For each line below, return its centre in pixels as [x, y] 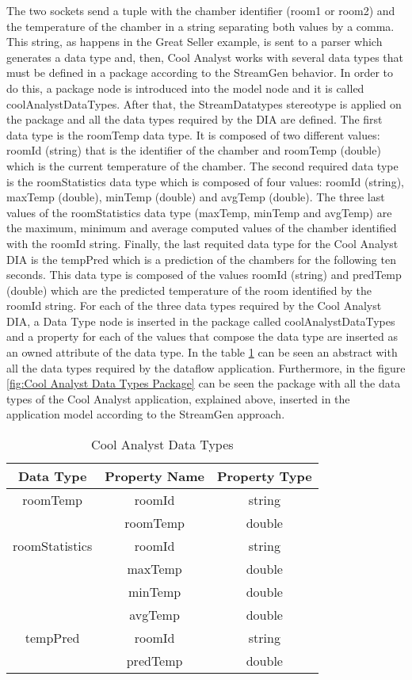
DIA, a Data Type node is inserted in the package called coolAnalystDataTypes [201, 321]
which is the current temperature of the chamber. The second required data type [202, 165]
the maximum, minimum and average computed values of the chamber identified [202, 228]
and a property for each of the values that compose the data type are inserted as [202, 336]
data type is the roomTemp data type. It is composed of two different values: [193, 134]
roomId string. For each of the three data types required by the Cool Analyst [194, 306]
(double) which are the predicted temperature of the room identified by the [189, 290]
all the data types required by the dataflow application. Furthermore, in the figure [206, 367]
